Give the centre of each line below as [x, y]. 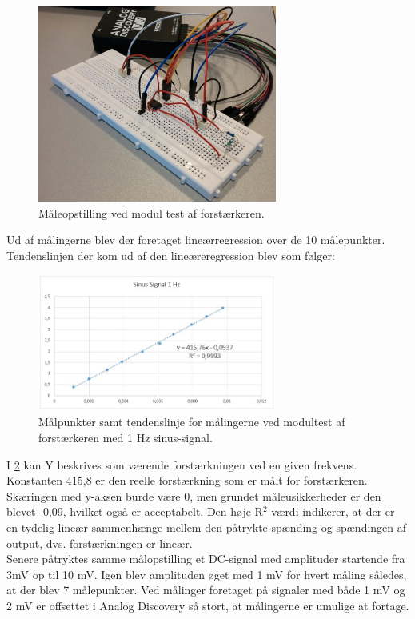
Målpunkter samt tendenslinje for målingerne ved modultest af [192, 422]
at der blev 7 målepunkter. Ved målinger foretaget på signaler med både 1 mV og [206, 590]
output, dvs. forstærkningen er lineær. [100, 543]
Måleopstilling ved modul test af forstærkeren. [152, 212]
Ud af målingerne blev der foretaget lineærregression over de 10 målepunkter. [196, 240]
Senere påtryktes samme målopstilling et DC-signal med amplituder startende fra [206, 559]
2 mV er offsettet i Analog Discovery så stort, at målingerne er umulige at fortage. [208, 605]
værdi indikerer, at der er [333, 511]
